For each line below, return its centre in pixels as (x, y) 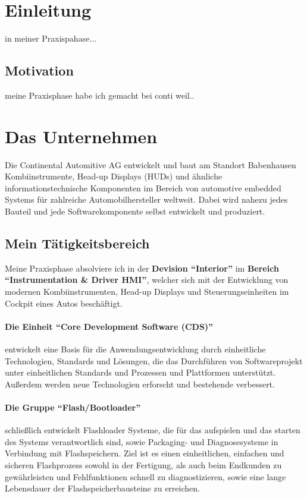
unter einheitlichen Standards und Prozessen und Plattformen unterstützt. (140, 372)
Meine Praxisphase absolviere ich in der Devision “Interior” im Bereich (142, 268)
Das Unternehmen (81, 136)
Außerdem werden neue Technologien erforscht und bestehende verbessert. (140, 384)
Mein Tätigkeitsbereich (77, 243)
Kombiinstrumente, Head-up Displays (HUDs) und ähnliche (114, 176)
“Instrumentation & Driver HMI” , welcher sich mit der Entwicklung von (147, 280)
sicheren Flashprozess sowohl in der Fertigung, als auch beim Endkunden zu (143, 464)
